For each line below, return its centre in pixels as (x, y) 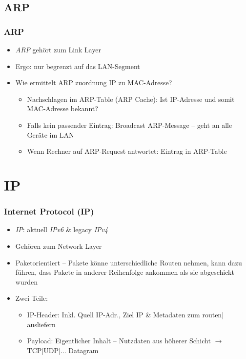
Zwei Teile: (31, 298)
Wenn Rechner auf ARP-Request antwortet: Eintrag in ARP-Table (127, 151)
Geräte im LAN (51, 134)
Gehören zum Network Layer (59, 246)
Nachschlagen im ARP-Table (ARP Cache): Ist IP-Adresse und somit (131, 99)
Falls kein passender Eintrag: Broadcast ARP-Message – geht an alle (130, 125)
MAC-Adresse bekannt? (62, 108)
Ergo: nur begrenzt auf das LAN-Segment (78, 66)
